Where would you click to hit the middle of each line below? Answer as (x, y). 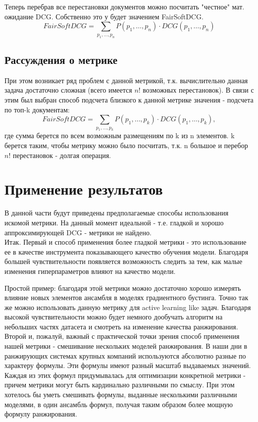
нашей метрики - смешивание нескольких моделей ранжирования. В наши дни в (126, 346)
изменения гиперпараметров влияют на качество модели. (90, 271)
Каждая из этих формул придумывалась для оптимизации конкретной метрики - (125, 375)
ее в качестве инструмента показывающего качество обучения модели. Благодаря (127, 251)
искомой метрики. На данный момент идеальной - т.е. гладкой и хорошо (114, 222)
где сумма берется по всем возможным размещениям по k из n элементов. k (120, 135)
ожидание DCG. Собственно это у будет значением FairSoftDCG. (104, 16)
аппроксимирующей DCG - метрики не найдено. (78, 232)
